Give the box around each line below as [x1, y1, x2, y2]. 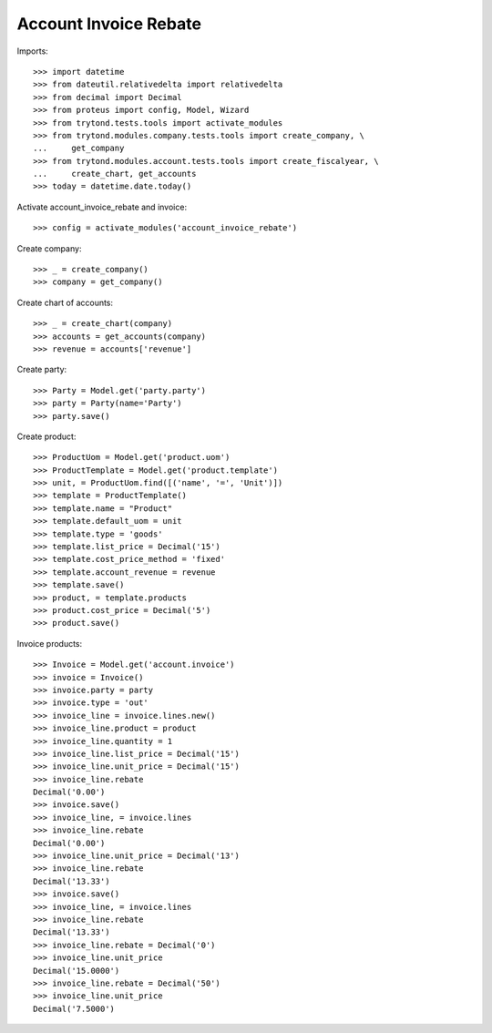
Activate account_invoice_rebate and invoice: [16, 201, 187, 212]
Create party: [16, 364, 67, 375]
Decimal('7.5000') [33, 1003, 116, 1014]
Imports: [16, 46, 49, 56]
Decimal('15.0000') [33, 966, 120, 976]
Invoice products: [16, 638, 83, 649]
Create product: [16, 431, 77, 442]
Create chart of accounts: [16, 297, 114, 308]
